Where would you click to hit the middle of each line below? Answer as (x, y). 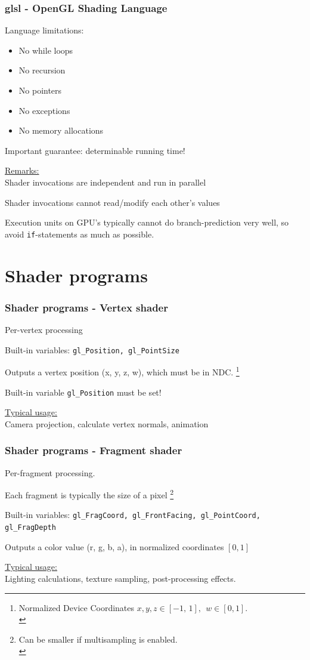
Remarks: (22, 170)
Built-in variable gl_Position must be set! (83, 392)
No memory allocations (61, 130)
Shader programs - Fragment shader (94, 450)
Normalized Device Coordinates (77, 607)
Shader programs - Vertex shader (86, 307)
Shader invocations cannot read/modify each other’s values (112, 202)
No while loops (46, 50)
